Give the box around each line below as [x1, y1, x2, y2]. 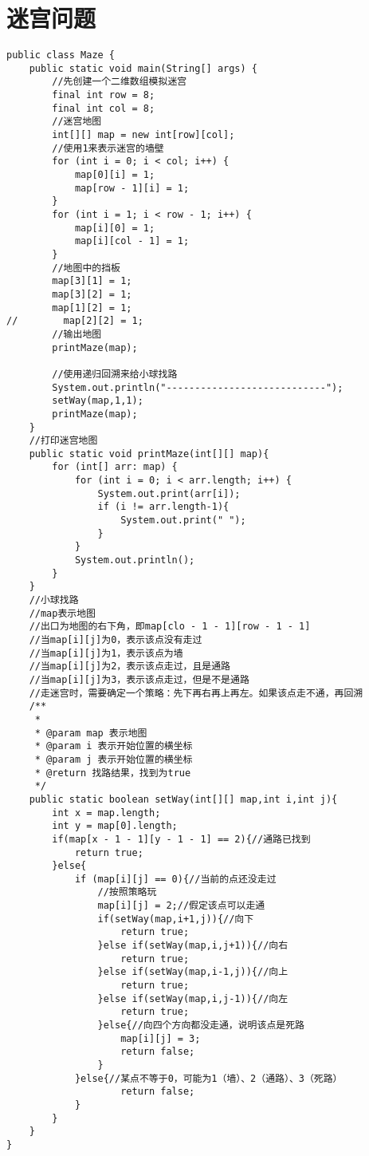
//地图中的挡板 [52, 262, 120, 274]
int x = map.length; [52, 807, 161, 819]
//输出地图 [52, 328, 102, 340]
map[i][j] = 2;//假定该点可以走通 [97, 900, 265, 912]
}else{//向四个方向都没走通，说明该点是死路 [97, 1020, 304, 1032]
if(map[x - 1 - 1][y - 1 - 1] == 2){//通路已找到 [52, 833, 311, 845]
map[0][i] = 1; [74, 169, 155, 181]
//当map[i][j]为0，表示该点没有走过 [29, 634, 202, 645]
